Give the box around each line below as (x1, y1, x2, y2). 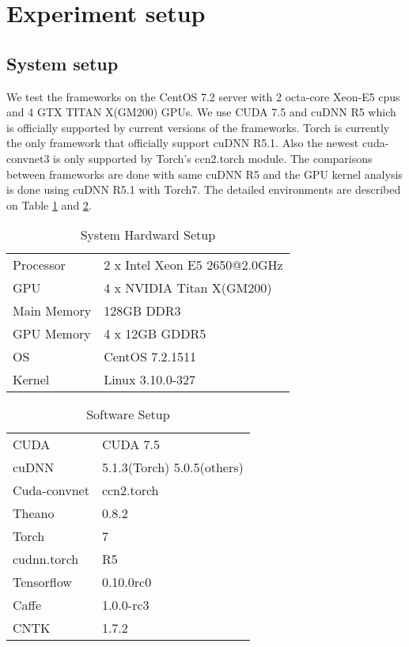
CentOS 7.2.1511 (104, 347, 197, 366)
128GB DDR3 (104, 301, 181, 320)
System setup (6, 51, 119, 75)
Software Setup (86, 405, 170, 424)
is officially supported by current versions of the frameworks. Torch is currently (6, 119, 390, 135)
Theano (13, 504, 55, 523)
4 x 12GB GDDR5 (104, 324, 206, 343)
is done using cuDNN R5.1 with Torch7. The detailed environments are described (6, 181, 401, 198)
